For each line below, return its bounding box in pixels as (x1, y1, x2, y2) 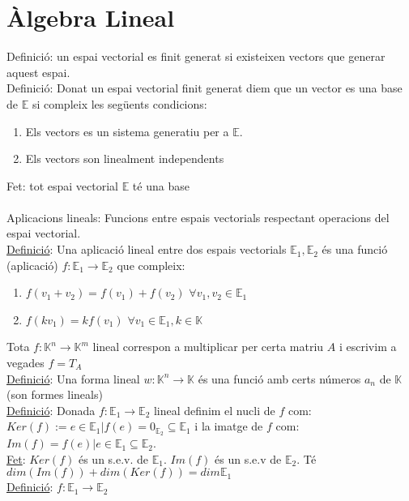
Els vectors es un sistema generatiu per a (25, 122, 229, 139)
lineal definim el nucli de (153, 401, 275, 418)
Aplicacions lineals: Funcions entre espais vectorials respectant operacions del (6, 208, 390, 225)
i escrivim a (339, 338, 397, 355)
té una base (132, 177, 190, 194)
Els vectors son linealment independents (25, 150, 224, 167)
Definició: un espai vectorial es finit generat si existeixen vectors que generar (6, 48, 386, 65)
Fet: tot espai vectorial (6, 177, 118, 194)
